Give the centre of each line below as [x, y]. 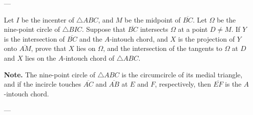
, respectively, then [183, 84]
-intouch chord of [89, 57]
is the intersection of [34, 38]
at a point [193, 29]
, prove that [49, 48]
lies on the [41, 57]
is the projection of [206, 38]
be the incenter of [48, 19]
